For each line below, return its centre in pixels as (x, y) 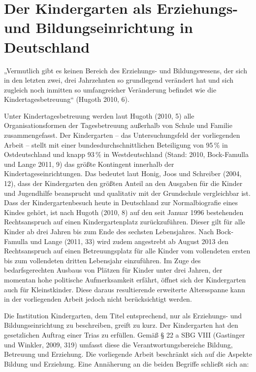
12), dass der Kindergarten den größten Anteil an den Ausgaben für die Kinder (123, 183)
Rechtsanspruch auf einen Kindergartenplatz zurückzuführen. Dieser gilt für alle (125, 222)
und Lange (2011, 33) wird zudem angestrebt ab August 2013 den (129, 241)
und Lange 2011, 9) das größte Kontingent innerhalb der (89, 164)
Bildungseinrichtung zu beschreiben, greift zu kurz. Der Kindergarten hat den (121, 325)
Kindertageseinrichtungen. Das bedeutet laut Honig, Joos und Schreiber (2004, (123, 173)
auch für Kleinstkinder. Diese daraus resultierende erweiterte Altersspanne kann (125, 289)
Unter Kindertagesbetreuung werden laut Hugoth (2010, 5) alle (99, 115)
